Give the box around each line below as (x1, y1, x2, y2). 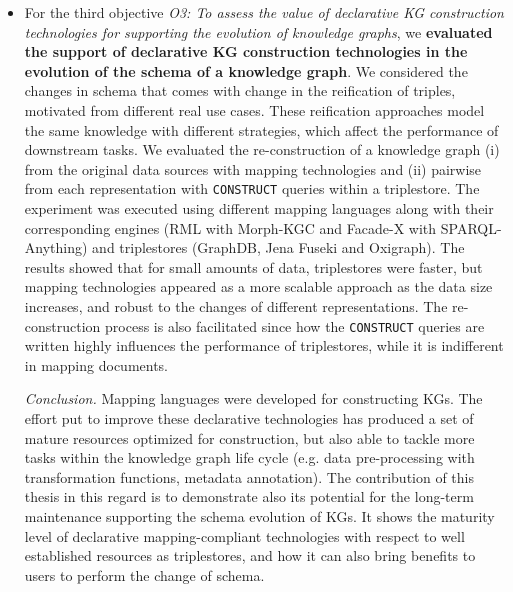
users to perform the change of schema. (24, 564, 265, 585)
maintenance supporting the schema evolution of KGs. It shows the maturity (24, 505, 495, 526)
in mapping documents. (24, 354, 169, 375)
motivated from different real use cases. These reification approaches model (24, 99, 485, 120)
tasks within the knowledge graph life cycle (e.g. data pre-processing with (24, 447, 475, 468)
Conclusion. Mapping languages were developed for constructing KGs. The (24, 388, 483, 409)
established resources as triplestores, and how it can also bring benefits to (24, 545, 476, 566)
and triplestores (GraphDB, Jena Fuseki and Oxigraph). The (92, 237, 465, 258)
